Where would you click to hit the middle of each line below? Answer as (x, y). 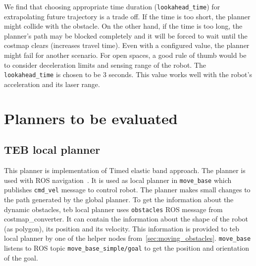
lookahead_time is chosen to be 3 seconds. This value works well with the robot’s (128, 74)
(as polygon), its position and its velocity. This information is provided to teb (122, 228)
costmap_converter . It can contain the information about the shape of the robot (126, 219)
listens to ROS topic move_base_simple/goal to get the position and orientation (127, 248)
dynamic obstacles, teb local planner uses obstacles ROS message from (113, 209)
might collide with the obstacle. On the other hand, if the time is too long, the (123, 26)
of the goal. (21, 257)
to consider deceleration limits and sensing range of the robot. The (105, 65)
